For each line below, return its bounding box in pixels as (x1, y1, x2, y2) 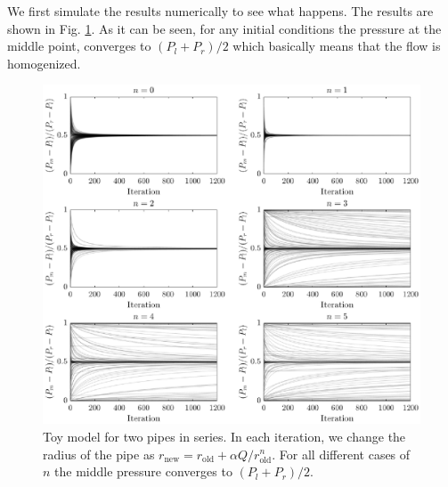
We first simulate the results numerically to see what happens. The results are (7, 2, 434, 20)
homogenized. (7, 53, 81, 72)
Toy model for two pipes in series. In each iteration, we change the (43, 426, 406, 445)
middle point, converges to (7, 37, 151, 55)
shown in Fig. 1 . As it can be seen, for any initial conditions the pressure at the (7, 19, 442, 37)
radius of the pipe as (43, 444, 155, 463)
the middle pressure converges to (54, 462, 232, 481)
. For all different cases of (272, 444, 411, 463)
